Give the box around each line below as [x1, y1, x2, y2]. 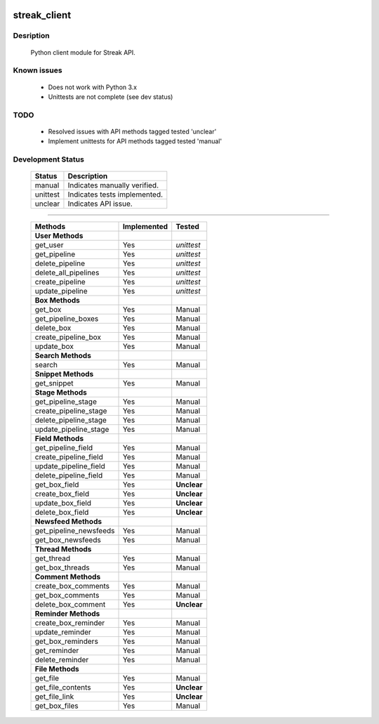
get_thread [34, 553, 71, 563]
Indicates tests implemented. [67, 190, 164, 199]
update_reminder [34, 627, 91, 637]
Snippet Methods [34, 369, 94, 379]
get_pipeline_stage [34, 397, 98, 407]
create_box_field [34, 489, 90, 499]
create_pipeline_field [34, 452, 103, 462]
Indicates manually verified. [67, 180, 159, 190]
